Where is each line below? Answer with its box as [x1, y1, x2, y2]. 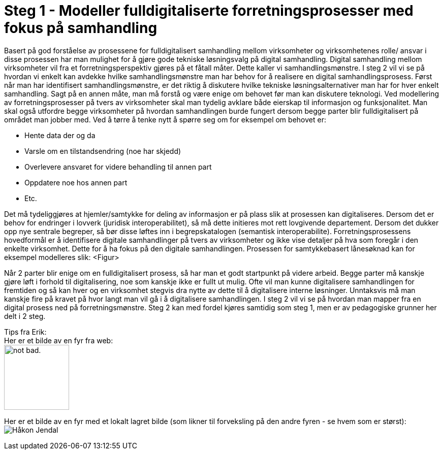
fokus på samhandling [4, 19, 157, 37]
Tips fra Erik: [4, 327, 47, 336]
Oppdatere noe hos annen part [24, 178, 128, 187]
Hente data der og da [24, 131, 96, 140]
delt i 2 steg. [4, 311, 46, 320]
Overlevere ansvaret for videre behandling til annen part [24, 162, 212, 171]
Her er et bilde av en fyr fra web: [4, 336, 113, 345]
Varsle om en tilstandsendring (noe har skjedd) [24, 146, 181, 155]
